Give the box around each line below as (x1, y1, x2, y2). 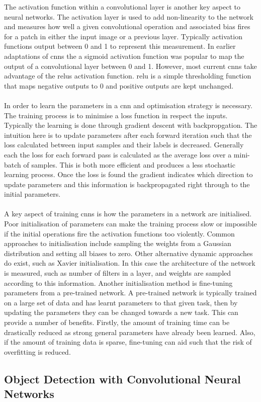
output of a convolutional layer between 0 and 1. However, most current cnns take (4, 60, 257, 71)
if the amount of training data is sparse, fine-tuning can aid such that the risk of (4, 337, 252, 347)
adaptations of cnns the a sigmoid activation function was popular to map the (4, 50, 244, 61)
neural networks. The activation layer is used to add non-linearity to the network (4, 11, 253, 22)
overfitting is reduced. (4, 346, 71, 357)
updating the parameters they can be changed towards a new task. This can (4, 307, 238, 317)
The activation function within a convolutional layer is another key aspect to (4, 2, 241, 12)
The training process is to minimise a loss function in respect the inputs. (4, 110, 228, 120)
